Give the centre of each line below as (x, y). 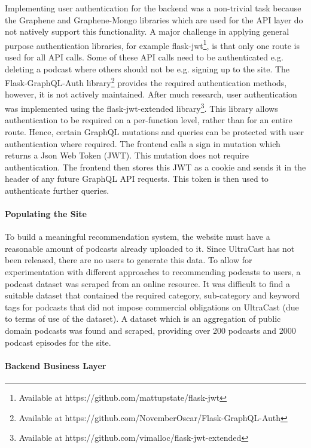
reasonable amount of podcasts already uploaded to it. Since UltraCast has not (150, 248)
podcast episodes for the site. (58, 342)
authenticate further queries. (57, 190)
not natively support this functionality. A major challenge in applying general (147, 31)
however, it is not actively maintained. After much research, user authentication (151, 94)
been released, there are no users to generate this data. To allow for (129, 260)
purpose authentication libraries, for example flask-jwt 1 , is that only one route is (152, 44)
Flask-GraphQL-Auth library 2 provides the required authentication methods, (146, 82)
